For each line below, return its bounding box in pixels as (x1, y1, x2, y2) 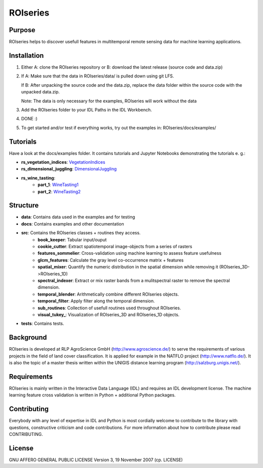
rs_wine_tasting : (21, 175, 56, 181)
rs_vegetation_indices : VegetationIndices (21, 159, 106, 165)
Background (9, 334, 47, 342)
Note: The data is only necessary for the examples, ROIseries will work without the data (21, 98, 197, 104)
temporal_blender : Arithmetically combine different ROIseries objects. (38, 291, 179, 297)
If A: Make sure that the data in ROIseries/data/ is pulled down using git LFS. (21, 73, 174, 79)
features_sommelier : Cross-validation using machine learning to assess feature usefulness (38, 250, 222, 256)
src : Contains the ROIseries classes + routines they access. (21, 230, 141, 236)
